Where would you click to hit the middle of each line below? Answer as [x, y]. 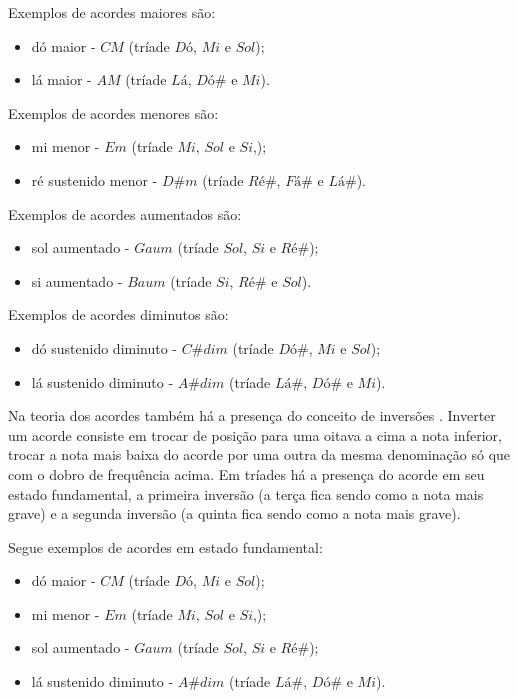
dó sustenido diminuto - [104, 347]
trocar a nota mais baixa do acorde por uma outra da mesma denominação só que [259, 454]
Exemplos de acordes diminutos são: [118, 314]
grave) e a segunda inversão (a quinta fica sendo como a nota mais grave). [234, 513]
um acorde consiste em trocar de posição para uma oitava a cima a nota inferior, [255, 434]
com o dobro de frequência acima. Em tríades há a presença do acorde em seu [246, 473]
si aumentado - [77, 280]
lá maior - [61, 79]
